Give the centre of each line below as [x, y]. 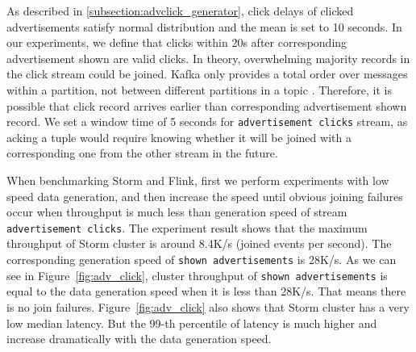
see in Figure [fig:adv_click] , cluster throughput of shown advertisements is [197, 275]
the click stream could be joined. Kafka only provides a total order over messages [207, 74]
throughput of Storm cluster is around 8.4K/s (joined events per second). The [199, 243]
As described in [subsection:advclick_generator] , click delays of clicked [180, 10]
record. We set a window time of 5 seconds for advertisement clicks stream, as [207, 122]
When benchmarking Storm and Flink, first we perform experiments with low [198, 180]
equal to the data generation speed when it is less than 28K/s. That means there [206, 291]
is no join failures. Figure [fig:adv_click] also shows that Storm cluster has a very [208, 306]
